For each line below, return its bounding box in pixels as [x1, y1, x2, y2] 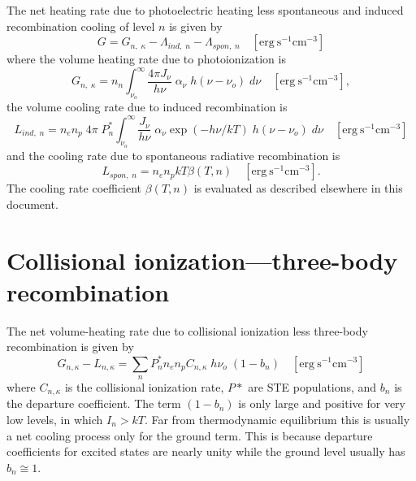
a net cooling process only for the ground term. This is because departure [6, 427, 373, 444]
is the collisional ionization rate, [64, 378, 224, 395]
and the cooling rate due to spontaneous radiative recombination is [6, 146, 340, 163]
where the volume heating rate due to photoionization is [6, 50, 286, 67]
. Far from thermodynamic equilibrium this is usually [144, 411, 410, 427]
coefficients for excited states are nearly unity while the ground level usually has [6, 443, 405, 460]
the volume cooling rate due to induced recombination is [6, 98, 288, 115]
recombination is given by [6, 338, 134, 355]
